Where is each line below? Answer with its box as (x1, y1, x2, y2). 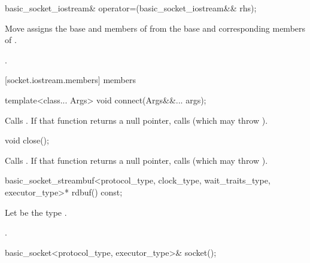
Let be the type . (5, 206, 67, 218)
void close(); (5, 134, 49, 146)
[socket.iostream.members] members (5, 74, 136, 86)
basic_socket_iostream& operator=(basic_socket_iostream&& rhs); (5, 2, 257, 14)
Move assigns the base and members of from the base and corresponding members (5, 22, 306, 34)
